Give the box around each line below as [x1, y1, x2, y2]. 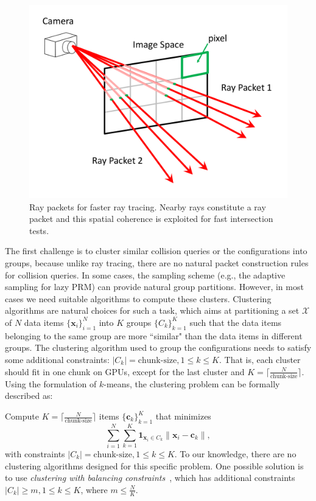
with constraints [5, 447, 65, 460]
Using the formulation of [5, 377, 97, 390]
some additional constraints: [5, 353, 110, 365]
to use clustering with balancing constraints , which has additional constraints [5, 471, 295, 484]
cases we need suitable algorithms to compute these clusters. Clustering [5, 292, 272, 305]
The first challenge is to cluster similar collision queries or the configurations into [5, 244, 307, 257]
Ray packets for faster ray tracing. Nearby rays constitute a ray [29, 200, 266, 213]
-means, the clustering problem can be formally [104, 377, 280, 390]
